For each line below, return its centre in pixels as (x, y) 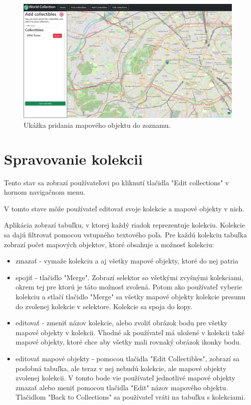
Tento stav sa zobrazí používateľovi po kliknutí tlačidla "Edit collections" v (116, 182)
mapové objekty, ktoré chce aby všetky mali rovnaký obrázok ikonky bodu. (128, 342)
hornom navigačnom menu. (45, 192)
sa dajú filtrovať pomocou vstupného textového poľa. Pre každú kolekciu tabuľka (125, 234)
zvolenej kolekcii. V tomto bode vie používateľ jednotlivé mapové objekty (125, 378)
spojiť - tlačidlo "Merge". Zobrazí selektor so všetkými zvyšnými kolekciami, (129, 277)
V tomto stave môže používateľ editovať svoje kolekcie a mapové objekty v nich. (124, 208)
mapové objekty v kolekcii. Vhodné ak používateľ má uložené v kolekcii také (130, 332)
